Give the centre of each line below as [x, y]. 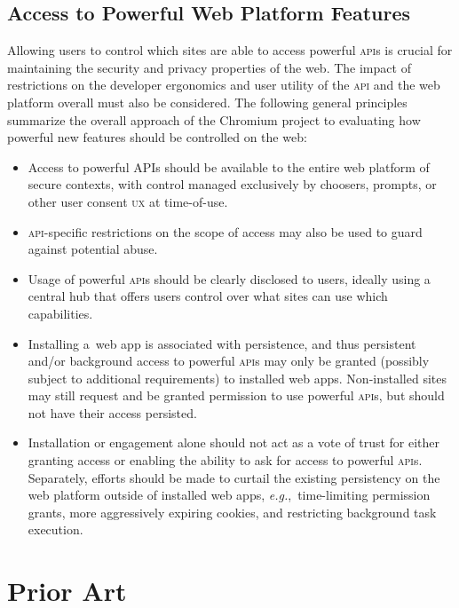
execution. [55, 529]
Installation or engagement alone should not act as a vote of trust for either [234, 442]
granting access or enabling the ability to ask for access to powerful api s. [225, 460]
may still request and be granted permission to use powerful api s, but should [236, 395]
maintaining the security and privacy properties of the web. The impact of [209, 67]
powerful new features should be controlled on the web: [157, 137]
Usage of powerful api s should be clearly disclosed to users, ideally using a [229, 278]
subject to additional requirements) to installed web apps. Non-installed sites [237, 378]
